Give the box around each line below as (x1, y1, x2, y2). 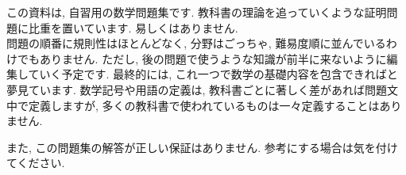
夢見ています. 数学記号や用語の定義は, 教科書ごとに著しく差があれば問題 (6, 81, 388, 97)
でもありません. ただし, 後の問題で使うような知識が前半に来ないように (17, 50, 387, 67)
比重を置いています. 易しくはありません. (28, 19, 238, 36)
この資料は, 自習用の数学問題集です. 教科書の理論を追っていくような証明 (6, 4, 387, 20)
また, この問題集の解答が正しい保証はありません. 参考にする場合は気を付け (6, 139, 398, 155)
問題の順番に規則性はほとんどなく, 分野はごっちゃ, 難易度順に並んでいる (6, 35, 386, 51)
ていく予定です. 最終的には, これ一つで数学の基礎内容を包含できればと (28, 66, 398, 82)
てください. (6, 154, 65, 171)
